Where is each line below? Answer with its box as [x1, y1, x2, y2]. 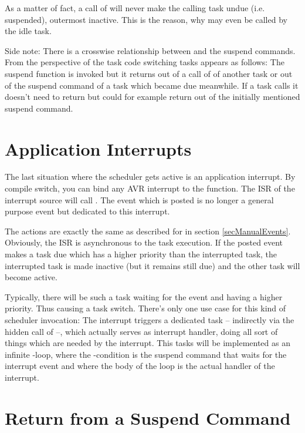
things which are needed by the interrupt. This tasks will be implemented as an [5, 337, 290, 349]
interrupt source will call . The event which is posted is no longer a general [5, 193, 274, 206]
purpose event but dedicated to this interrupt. [5, 205, 170, 217]
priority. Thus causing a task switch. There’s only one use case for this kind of [5, 302, 286, 314]
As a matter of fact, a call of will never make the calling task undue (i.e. [5, 2, 265, 14]
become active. [5, 271, 57, 283]
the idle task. [5, 25, 52, 37]
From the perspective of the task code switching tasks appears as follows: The [5, 56, 284, 68]
